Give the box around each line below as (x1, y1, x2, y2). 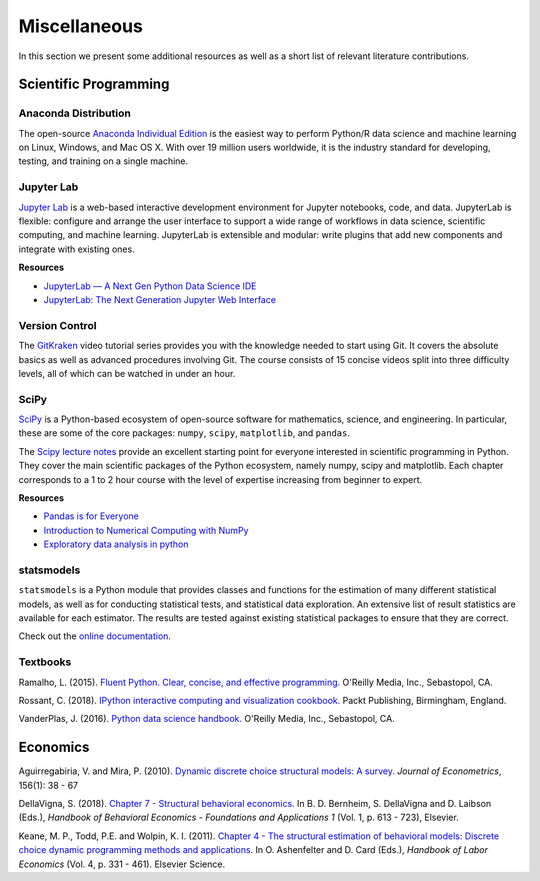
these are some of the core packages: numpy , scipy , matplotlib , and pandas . (18, 427, 350, 439)
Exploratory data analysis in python (43, 538, 189, 550)
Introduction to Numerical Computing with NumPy (43, 524, 249, 536)
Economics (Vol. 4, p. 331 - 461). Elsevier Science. (18, 858, 225, 870)
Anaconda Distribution (18, 106, 132, 120)
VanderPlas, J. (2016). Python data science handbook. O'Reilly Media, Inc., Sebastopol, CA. (18, 713, 395, 725)
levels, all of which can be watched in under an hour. (18, 367, 236, 379)
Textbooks (18, 655, 72, 669)
